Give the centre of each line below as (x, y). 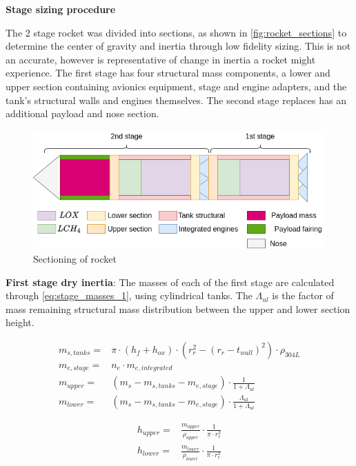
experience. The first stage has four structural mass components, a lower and (168, 73)
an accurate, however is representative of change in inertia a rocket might (161, 59)
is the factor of (303, 295)
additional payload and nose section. (82, 113)
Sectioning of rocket (75, 258)
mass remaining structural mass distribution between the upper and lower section (178, 308)
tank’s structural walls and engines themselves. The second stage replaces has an (176, 100)
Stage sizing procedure (61, 9)
